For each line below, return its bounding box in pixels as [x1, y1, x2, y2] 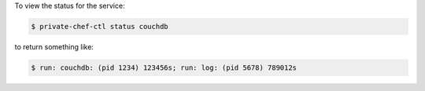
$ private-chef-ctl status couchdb [31, 22, 168, 31]
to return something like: [14, 42, 94, 51]
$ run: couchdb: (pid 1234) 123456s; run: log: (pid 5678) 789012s [31, 63, 297, 72]
